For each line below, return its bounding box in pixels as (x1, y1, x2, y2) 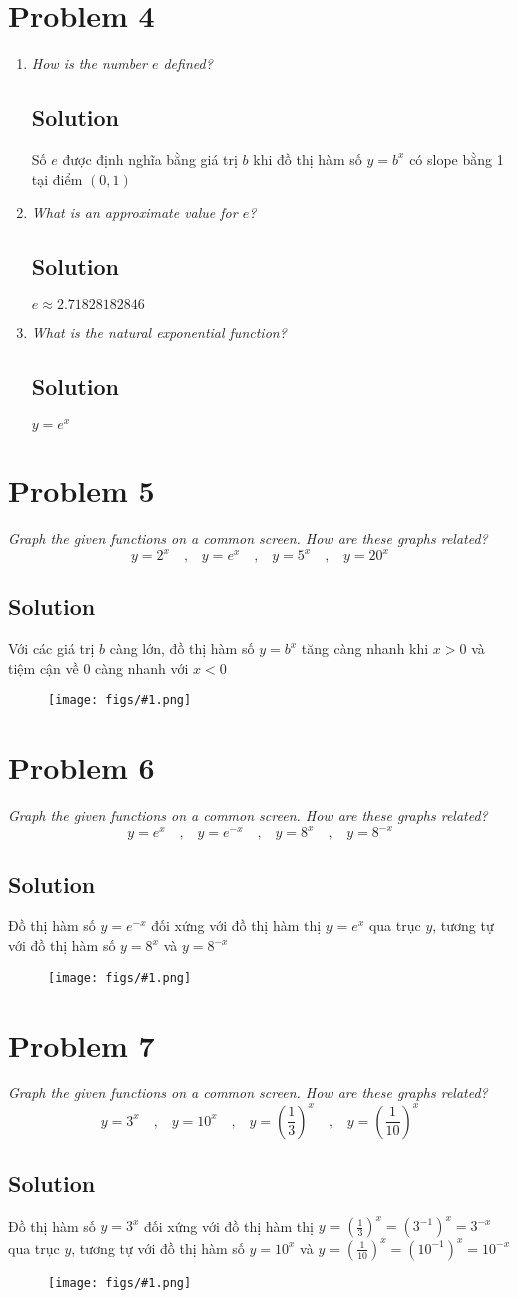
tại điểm (31, 168, 83, 189)
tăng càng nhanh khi (301, 638, 429, 659)
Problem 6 (8, 747, 155, 788)
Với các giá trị (8, 638, 95, 659)
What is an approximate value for (31, 202, 238, 223)
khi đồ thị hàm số (253, 148, 362, 169)
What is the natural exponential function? (31, 321, 287, 342)
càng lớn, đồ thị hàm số (109, 638, 255, 659)
